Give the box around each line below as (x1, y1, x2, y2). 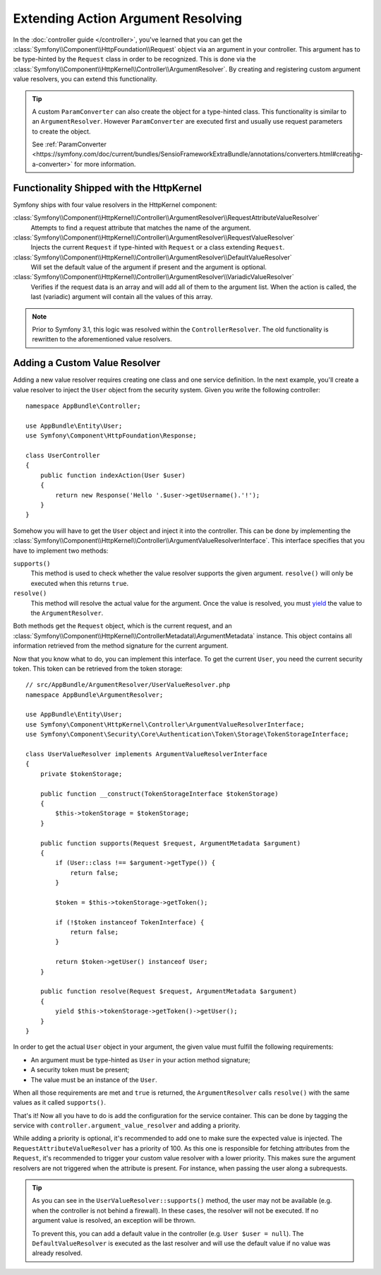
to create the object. (32, 127, 91, 136)
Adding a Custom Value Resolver (13, 357, 161, 369)
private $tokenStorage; (40, 770, 123, 777)
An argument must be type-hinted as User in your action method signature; (30, 1055, 250, 1064)
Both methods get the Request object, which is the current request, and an (13, 622, 232, 630)
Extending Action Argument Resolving (13, 11, 243, 26)
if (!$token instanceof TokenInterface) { (55, 918, 205, 926)
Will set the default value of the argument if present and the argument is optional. (30, 263, 267, 271)
